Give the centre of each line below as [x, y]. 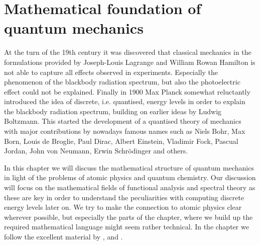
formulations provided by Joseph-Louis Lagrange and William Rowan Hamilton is [130, 62]
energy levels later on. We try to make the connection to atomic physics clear [123, 207]
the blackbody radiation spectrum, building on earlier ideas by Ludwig [113, 111]
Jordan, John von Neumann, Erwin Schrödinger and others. [96, 151]
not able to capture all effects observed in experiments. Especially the [111, 72]
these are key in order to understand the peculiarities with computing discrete [124, 197]
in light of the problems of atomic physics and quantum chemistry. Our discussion [130, 177]
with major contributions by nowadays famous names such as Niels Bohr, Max [125, 131]
